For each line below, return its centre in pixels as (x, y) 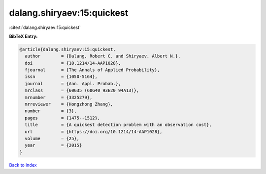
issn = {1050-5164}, (61, 77)
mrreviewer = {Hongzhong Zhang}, (69, 104)
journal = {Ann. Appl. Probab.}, (73, 84)
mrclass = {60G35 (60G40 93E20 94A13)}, (82, 90)
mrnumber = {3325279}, (59, 97)
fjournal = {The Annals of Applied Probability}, (92, 70)
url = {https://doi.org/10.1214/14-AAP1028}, (94, 132)
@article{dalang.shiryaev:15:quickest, (67, 49)
